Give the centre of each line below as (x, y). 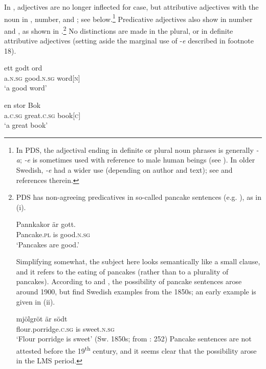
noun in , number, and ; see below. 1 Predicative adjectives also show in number (128, 18)
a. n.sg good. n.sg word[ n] (42, 77)
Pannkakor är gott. (46, 224)
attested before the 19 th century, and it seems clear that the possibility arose (136, 350)
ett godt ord (23, 68)
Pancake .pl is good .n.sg (53, 234)
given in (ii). (36, 301)
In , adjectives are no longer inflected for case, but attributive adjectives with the (131, 7)
